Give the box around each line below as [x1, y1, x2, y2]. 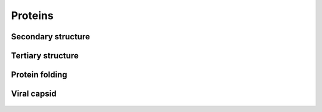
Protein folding [11, 70, 68, 80]
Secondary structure [11, 32, 91, 42]
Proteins [11, 9, 54, 22]
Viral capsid [11, 89, 57, 99]
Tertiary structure [11, 51, 79, 61]
